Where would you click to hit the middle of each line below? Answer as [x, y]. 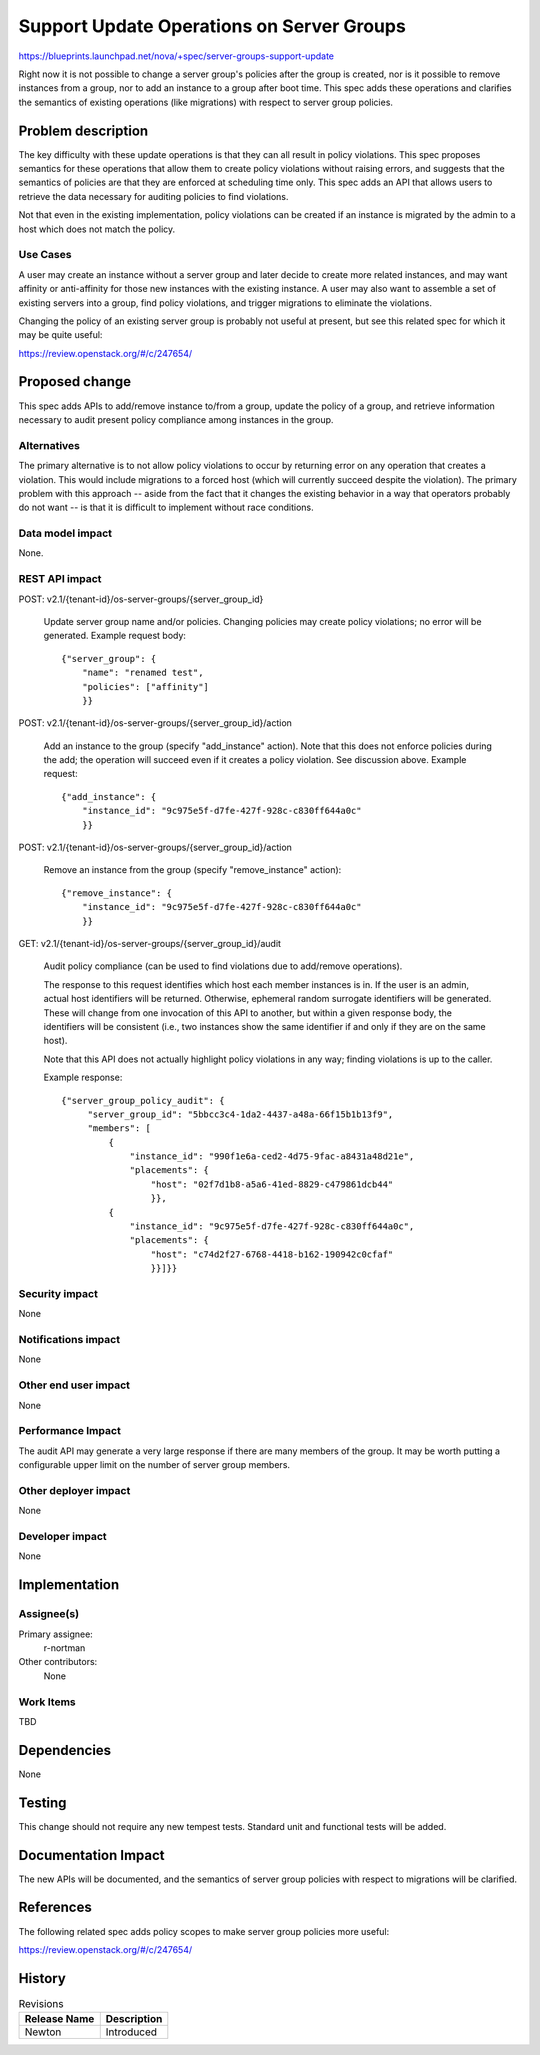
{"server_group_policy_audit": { [143, 1100]
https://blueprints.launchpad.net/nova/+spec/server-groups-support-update [176, 56]
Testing [42, 1802]
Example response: [83, 1077]
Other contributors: [58, 1662]
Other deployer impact [74, 1490]
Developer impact [62, 1537]
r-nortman [64, 1647]
